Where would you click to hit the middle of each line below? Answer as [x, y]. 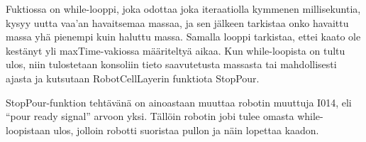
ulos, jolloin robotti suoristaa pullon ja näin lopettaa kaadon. [186, 130]
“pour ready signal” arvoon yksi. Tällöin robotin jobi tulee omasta [150, 116]
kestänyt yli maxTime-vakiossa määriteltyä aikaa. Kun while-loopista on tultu [176, 50]
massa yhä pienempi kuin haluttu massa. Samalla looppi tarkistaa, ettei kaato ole [183, 37]
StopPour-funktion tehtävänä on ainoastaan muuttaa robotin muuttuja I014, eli [179, 102]
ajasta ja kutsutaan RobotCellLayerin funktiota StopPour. [133, 78]
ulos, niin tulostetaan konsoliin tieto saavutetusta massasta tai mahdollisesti [171, 64]
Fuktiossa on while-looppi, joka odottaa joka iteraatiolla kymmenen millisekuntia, [183, 9]
